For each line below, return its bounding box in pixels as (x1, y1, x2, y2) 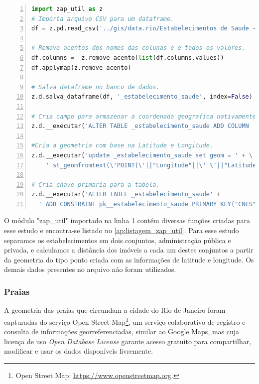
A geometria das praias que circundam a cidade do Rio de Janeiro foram (4, 305, 226, 315)
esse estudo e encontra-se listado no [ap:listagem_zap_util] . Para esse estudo (4, 225, 239, 236)
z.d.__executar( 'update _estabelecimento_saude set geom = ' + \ (31, 151, 253, 159)
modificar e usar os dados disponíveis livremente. (4, 346, 153, 356)
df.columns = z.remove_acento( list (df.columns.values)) (31, 54, 224, 61)
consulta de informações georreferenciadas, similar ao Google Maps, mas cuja (4, 326, 240, 337)
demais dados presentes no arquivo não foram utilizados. (4, 264, 176, 274)
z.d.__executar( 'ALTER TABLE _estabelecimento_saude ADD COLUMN (31, 123, 249, 130)
